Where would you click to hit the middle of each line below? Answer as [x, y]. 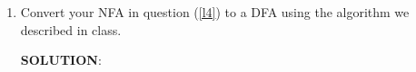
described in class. [71, 29]
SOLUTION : [61, 60]
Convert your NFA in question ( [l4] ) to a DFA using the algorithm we [215, 12]
